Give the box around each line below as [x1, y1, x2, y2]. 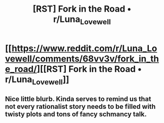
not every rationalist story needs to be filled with [5, 102, 156, 110]
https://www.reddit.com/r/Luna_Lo [11, 43, 157, 54]
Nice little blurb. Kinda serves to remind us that [5, 95, 151, 103]
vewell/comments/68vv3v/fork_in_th [5, 53, 159, 64]
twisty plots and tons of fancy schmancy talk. [5, 110, 147, 118]
